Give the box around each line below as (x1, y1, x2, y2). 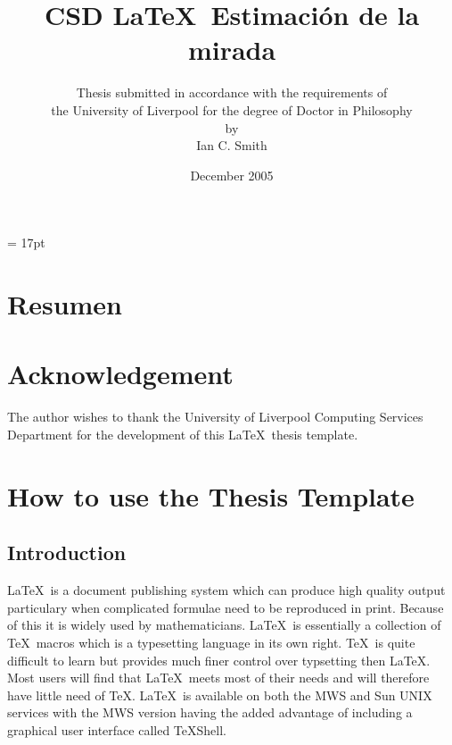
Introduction (7, 539, 127, 566)
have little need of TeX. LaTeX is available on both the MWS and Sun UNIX (7, 685, 432, 704)
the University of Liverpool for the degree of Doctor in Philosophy (51, 100, 413, 119)
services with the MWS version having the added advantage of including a (7, 703, 413, 722)
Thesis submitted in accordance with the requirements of (76, 83, 388, 102)
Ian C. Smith (196, 136, 267, 155)
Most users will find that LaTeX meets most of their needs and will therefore (7, 668, 430, 687)
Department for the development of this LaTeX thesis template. (7, 424, 358, 443)
